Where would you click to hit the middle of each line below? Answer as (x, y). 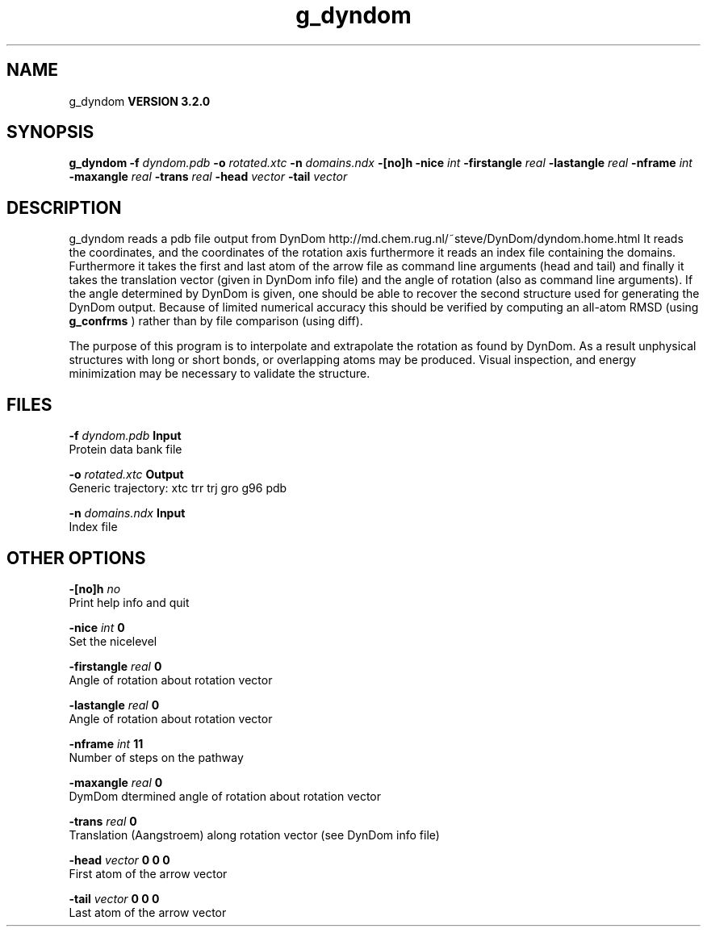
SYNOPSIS (50, 132)
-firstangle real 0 (115, 666)
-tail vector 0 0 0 (114, 898)
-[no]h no (95, 588)
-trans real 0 (103, 821)
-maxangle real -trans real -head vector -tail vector (208, 177)
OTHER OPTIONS (76, 558)
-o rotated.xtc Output (126, 475)
